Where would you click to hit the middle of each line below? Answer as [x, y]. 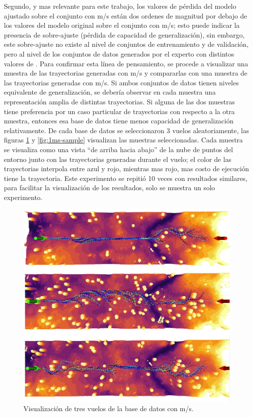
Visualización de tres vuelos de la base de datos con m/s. [108, 408]
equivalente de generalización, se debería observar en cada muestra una [110, 92]
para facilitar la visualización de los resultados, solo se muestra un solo [109, 188]
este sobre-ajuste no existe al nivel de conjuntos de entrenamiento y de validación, [126, 44]
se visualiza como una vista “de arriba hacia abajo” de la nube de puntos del [118, 149]
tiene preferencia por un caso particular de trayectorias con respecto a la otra [119, 111]
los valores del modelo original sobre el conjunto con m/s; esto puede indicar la [122, 25]
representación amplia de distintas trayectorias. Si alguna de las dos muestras [119, 101]
